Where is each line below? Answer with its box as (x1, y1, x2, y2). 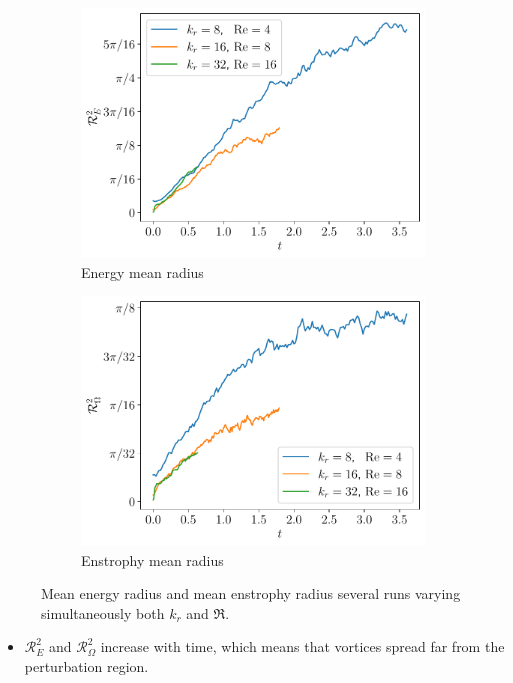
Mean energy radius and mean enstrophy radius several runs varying (41, 583, 461, 604)
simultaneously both (41, 602, 165, 623)
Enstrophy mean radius (81, 549, 224, 570)
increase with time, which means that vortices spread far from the (100, 636, 505, 657)
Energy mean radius (81, 261, 204, 282)
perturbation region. (24, 656, 149, 677)
